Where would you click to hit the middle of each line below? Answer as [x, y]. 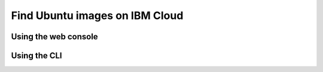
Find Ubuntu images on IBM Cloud [97, 15]
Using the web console [54, 37]
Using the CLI [36, 56]
